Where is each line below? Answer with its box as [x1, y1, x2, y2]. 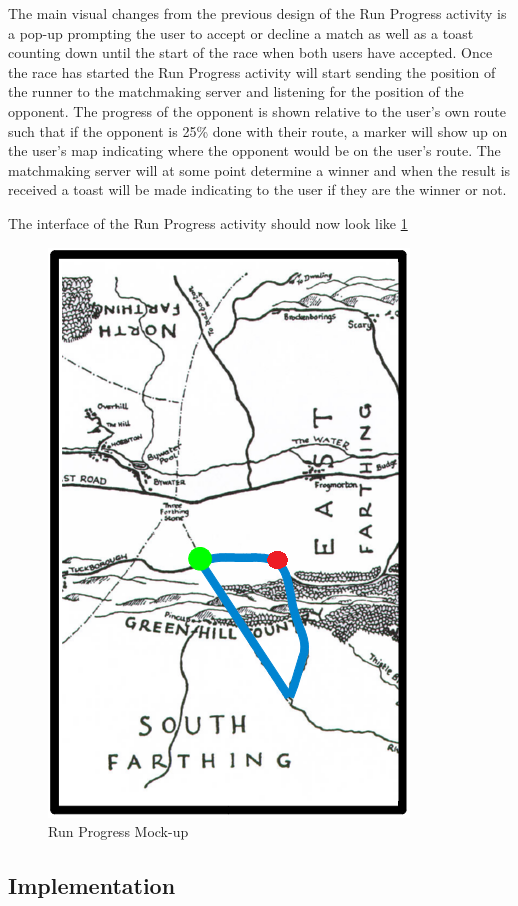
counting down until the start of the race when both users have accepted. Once [8, 42, 493, 63]
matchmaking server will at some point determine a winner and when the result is [8, 159, 511, 180]
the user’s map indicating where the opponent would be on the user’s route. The [8, 140, 501, 161]
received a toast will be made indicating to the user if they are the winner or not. [8, 179, 507, 200]
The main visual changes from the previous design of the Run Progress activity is [8, 3, 507, 23]
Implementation [8, 870, 176, 901]
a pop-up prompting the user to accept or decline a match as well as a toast [8, 22, 474, 43]
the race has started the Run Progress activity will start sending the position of [8, 61, 496, 82]
